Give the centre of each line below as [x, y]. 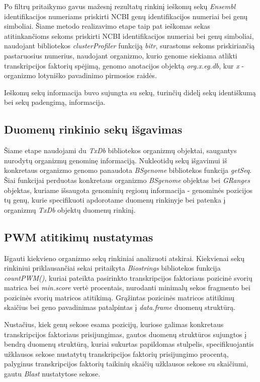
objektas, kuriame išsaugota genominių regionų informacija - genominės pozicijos [128, 190]
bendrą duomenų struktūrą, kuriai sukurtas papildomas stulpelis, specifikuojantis [129, 344]
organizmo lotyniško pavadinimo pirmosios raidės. [80, 75]
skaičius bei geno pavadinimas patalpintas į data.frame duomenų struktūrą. [120, 307]
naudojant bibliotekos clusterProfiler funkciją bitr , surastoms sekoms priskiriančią [129, 46]
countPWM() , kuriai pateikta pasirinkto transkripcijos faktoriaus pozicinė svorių [128, 277]
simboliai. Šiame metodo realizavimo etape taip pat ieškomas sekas [107, 26]
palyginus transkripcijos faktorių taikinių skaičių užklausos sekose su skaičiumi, [126, 364]
